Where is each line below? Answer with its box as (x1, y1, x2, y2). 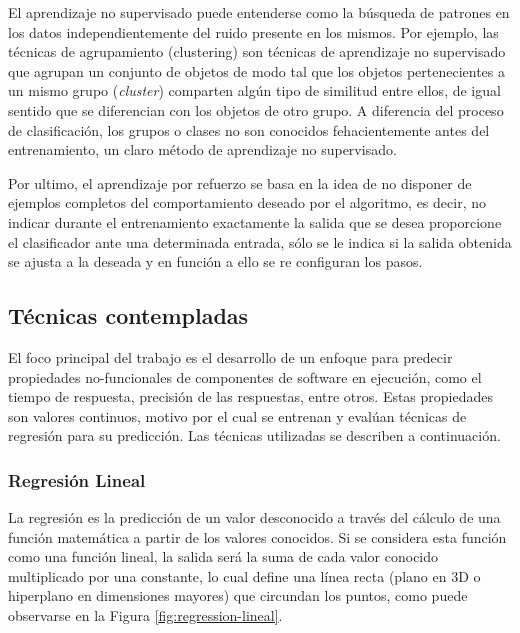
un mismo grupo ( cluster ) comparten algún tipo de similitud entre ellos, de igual (8, 80, 501, 101)
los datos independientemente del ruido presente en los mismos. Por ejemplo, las (8, 21, 499, 42)
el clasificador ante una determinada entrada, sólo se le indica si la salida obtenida (8, 231, 512, 252)
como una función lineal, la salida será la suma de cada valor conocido (8, 546, 439, 567)
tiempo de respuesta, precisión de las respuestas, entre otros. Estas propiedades (8, 386, 494, 407)
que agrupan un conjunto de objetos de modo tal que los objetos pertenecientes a (8, 60, 505, 81)
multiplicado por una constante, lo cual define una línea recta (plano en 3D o (8, 565, 481, 586)
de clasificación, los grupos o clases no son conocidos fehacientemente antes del (8, 119, 490, 140)
